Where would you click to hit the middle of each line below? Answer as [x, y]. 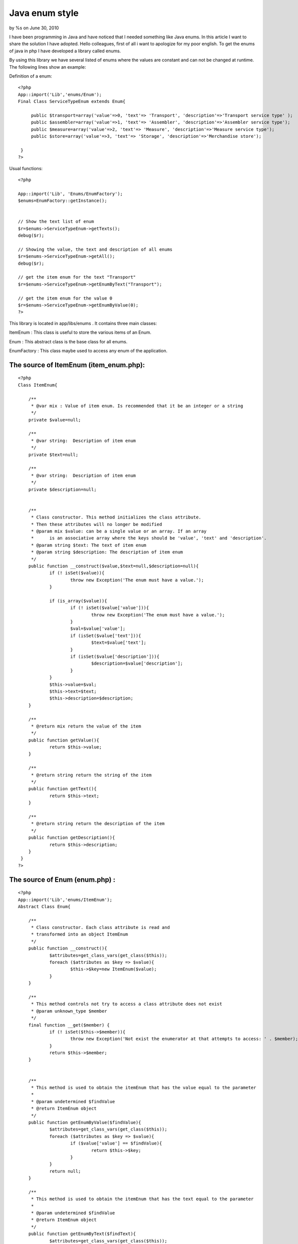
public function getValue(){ [64, 740]
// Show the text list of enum [56, 222]
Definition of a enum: [31, 76]
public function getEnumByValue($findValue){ [85, 1122]
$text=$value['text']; [119, 643]
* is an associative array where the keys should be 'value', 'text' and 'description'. [149, 538]
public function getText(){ [62, 789]
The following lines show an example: [48, 67]
